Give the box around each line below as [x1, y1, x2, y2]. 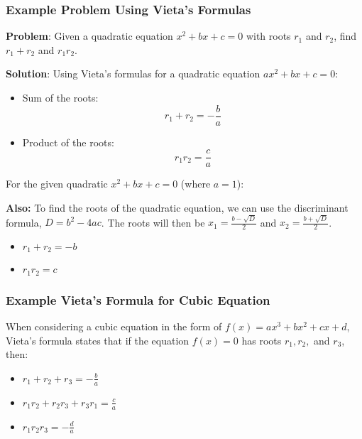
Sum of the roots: [22, 90, 99, 104]
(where [180, 176, 211, 191]
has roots [241, 332, 282, 347]
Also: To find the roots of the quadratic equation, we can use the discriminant [6, 200, 349, 215]
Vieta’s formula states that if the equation [6, 332, 190, 347]
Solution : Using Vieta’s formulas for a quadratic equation [6, 66, 260, 81]
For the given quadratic [6, 176, 108, 191]
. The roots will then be [101, 215, 205, 229]
